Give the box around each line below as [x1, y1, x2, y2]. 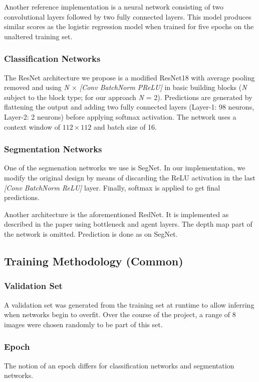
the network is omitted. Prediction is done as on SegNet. [4, 228, 178, 239]
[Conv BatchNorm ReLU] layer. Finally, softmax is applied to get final [4, 182, 220, 193]
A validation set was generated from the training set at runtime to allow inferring [4, 299, 254, 310]
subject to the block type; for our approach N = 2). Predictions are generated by [4, 91, 252, 102]
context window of [4, 121, 60, 132]
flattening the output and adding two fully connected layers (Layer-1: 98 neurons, [4, 102, 254, 112]
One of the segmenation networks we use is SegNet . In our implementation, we [4, 162, 245, 173]
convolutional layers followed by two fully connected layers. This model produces [4, 11, 251, 22]
